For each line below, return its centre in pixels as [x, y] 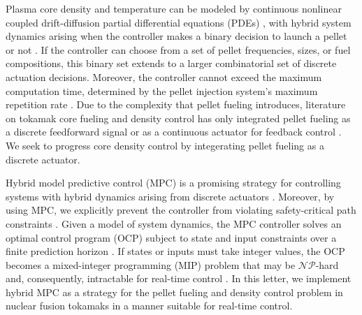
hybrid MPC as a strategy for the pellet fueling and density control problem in [174, 292]
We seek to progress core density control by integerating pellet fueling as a [165, 145]
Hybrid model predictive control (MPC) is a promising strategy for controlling [173, 183]
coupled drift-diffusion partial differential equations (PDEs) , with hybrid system [179, 22]
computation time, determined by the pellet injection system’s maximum [162, 90]
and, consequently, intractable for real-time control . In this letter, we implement [179, 278]
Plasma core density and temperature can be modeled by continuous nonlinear [174, 8]
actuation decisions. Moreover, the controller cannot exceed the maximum [164, 76]
